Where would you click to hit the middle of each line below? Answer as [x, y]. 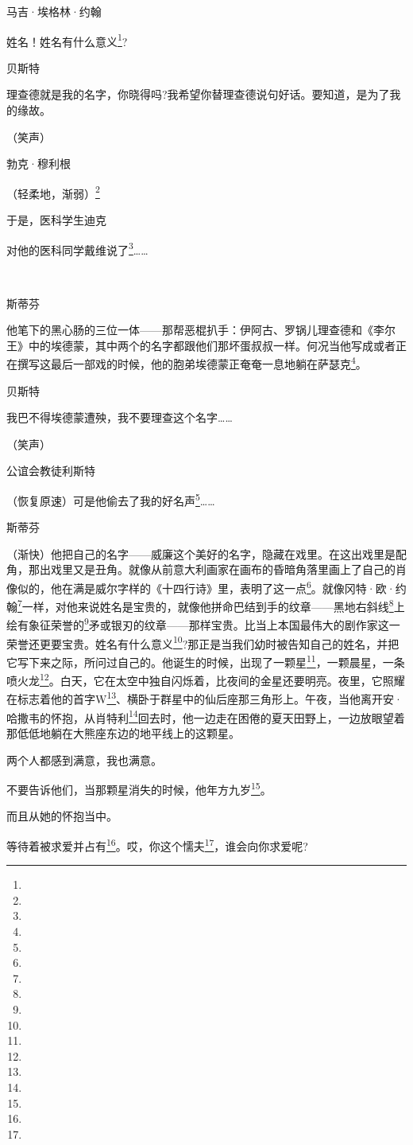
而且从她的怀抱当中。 [62, 816]
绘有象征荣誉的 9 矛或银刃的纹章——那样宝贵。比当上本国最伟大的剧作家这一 [203, 624]
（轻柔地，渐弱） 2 [53, 192]
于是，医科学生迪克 [56, 220]
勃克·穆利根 [39, 164]
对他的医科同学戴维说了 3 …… [77, 248]
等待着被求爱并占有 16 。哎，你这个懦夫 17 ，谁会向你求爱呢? [157, 844]
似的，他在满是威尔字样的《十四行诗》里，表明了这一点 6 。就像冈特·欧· [206, 586]
